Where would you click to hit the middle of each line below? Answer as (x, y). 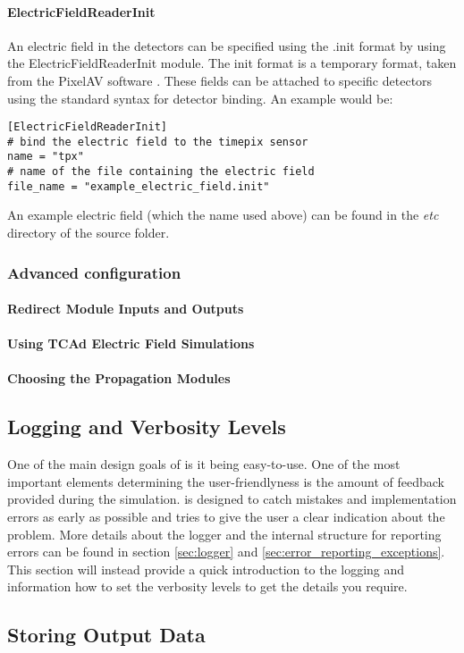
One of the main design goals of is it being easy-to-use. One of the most (204, 464)
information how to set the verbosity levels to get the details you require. (207, 586)
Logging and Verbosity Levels (147, 427)
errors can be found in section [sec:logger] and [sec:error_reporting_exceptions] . (226, 552)
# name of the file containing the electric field (161, 172)
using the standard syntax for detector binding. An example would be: (200, 98)
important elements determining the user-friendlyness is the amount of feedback (226, 481)
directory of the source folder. (89, 233)
